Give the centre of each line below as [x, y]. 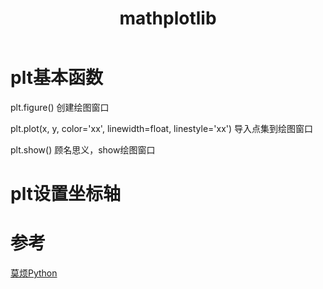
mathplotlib [168, 18]
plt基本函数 [56, 78]
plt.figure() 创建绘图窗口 [60, 107]
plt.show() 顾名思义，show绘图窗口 [83, 149]
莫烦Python [34, 273]
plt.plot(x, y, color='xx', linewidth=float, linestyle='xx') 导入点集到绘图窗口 [162, 128]
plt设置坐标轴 [65, 194]
